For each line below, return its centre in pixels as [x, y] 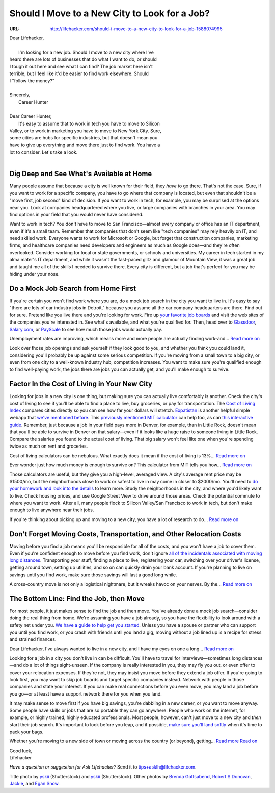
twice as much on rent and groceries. [49, 446]
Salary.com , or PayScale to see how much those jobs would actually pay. [86, 329]
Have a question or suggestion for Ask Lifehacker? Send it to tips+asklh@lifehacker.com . [103, 767]
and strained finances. [33, 639]
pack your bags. [26, 732]
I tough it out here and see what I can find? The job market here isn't [81, 66]
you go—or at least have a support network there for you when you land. [86, 693]
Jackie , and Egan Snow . [34, 784]
